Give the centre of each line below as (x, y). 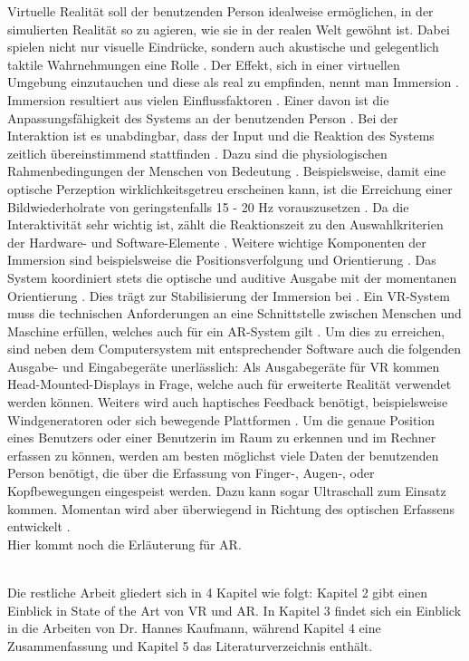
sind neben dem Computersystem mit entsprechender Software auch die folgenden (234, 349)
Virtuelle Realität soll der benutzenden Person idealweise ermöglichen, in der (220, 11)
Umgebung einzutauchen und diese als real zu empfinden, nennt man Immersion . (233, 82)
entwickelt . (39, 526)
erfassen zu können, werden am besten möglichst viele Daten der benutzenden (223, 455)
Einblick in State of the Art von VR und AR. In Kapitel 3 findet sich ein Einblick (234, 610)
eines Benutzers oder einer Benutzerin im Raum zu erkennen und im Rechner (222, 437)
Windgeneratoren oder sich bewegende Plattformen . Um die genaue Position (221, 419)
